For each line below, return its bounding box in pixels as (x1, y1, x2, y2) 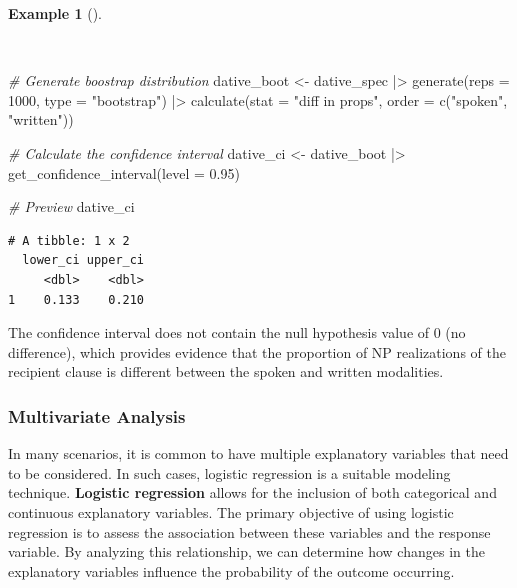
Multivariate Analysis (8, 403, 186, 428)
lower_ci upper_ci (22, 253, 145, 268)
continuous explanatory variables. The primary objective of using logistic (8, 501, 454, 522)
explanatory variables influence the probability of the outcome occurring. (8, 560, 455, 581)
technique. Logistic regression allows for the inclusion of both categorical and (8, 482, 497, 503)
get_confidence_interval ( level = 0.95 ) (8, 162, 240, 183)
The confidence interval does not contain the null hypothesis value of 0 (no (8, 322, 466, 343)
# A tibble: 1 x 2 (8, 233, 130, 248)
